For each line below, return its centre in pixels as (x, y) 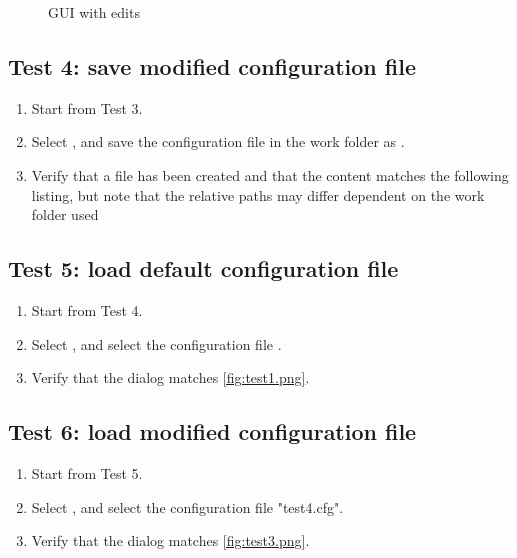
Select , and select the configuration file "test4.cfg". (187, 506)
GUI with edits (94, 12)
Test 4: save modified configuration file (212, 65)
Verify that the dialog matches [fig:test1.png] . (170, 377)
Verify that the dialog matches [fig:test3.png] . (170, 540)
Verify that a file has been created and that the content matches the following (270, 174)
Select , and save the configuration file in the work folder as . (218, 141)
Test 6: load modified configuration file (212, 431)
